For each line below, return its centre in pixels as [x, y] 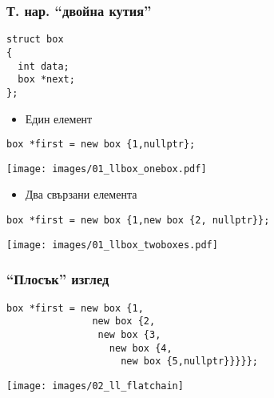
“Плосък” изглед [58, 279]
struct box [35, 40]
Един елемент [59, 118]
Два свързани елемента [81, 194]
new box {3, [129, 334]
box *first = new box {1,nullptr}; [101, 145]
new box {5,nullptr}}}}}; [189, 362]
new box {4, [141, 348]
